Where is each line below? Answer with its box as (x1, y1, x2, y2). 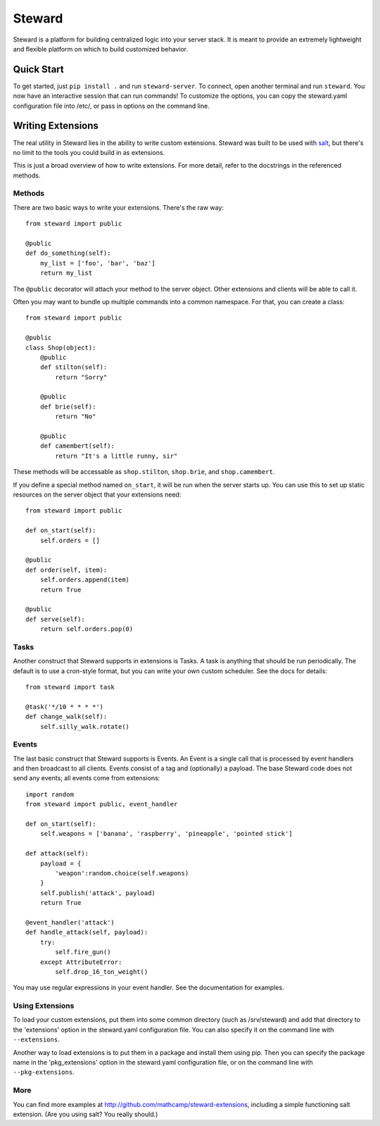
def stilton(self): (39, 363, 108, 371)
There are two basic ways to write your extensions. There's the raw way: (13, 203, 224, 211)
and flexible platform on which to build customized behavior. (13, 44, 189, 53)
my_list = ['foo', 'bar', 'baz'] (39, 259, 156, 267)
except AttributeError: (39, 958, 122, 966)
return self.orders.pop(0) (39, 625, 134, 633)
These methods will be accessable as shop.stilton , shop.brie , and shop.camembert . (13, 468, 275, 476)
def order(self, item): (25, 565, 108, 574)
